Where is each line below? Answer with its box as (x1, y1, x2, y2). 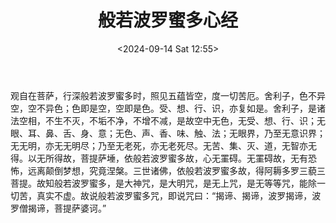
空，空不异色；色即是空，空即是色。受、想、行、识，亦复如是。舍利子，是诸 (10, 102, 326, 114)
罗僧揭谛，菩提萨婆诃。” (10, 202, 107, 214)
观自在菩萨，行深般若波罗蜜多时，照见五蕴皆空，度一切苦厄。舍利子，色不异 (10, 89, 326, 101)
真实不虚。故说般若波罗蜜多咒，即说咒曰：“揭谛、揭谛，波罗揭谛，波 (36, 189, 322, 201)
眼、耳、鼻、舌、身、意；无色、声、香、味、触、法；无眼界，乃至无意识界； (10, 127, 326, 139)
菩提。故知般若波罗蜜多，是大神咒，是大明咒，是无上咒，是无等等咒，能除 (10, 177, 317, 189)
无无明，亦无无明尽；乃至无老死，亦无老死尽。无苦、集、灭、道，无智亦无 (10, 139, 317, 151)
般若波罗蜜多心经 (97, 9, 238, 32)
